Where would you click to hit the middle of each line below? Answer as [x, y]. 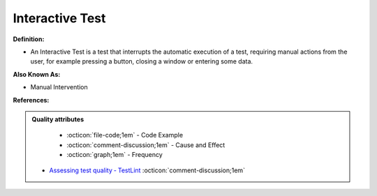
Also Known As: [37, 74]
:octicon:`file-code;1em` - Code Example [125, 135]
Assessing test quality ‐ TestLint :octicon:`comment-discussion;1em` [147, 170]
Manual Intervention [59, 87]
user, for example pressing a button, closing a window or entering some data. [142, 61]
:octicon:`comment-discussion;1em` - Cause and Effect [146, 145]
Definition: [29, 39]
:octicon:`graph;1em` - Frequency [115, 155]
